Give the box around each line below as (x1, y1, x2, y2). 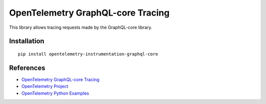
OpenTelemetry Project (21, 83, 68, 89)
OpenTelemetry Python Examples (21, 90, 89, 96)
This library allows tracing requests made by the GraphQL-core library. (9, 24, 153, 30)
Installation (9, 37, 44, 45)
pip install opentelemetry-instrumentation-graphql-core (18, 51, 159, 57)
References (9, 63, 45, 72)
